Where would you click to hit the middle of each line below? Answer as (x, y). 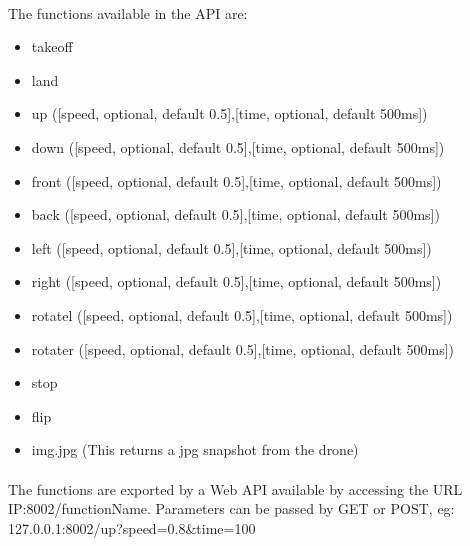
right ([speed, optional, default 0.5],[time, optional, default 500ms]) (236, 281)
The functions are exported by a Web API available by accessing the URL (235, 488)
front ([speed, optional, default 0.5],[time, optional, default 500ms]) (236, 180)
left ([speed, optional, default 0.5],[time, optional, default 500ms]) (231, 247)
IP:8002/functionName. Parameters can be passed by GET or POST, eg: (231, 508)
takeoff (52, 46)
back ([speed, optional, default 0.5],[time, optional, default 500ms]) (235, 214)
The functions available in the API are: (128, 12)
